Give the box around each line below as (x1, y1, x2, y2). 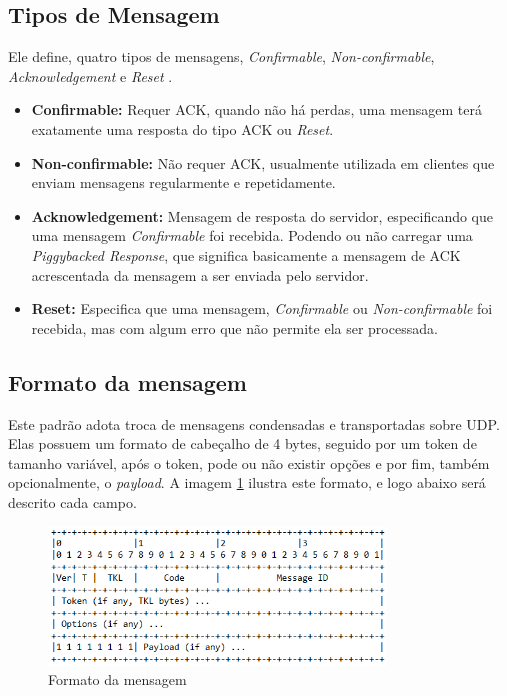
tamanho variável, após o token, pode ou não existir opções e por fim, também (8, 452, 490, 473)
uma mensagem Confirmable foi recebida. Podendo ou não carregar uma (31, 225, 473, 246)
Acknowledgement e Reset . (8, 65, 173, 86)
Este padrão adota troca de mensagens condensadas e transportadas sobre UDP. (8, 413, 500, 434)
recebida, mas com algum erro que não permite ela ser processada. (31, 317, 438, 338)
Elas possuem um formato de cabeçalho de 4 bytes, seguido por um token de (8, 433, 477, 454)
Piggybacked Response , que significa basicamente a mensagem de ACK (31, 244, 461, 265)
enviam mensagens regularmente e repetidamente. (31, 172, 336, 193)
